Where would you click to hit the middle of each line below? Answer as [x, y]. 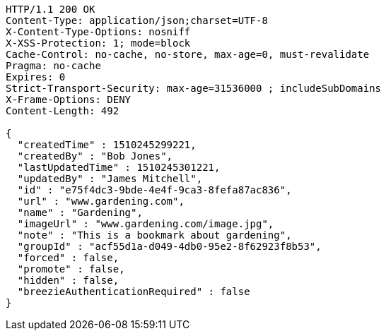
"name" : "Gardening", [80, 212]
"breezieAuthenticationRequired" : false [134, 292]
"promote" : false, [71, 269]
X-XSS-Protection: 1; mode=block [98, 43]
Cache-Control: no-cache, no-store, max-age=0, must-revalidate [188, 54]
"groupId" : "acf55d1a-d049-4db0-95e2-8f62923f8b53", [169, 246]
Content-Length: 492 [63, 111]
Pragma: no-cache [53, 66]
